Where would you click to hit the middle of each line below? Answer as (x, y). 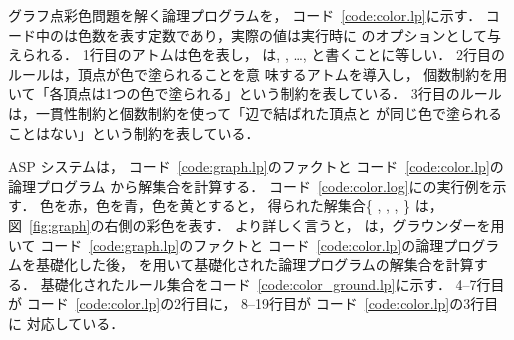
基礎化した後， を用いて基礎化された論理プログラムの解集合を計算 (254, 264)
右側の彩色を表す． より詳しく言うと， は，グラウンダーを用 (304, 224)
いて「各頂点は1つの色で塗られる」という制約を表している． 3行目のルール (255, 93)
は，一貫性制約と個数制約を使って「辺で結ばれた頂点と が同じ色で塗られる (255, 112)
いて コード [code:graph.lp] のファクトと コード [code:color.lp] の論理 (226, 244)
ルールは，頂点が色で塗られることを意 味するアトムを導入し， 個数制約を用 (258, 73)
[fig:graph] (60, 224)
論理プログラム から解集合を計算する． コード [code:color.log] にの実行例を (250, 185)
